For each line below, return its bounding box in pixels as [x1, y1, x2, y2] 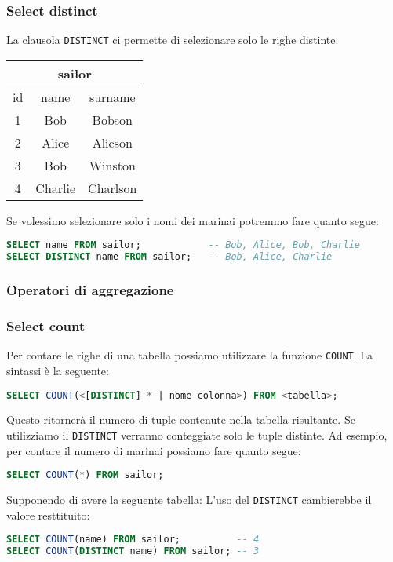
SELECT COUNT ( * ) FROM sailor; [6, 469, 164, 481]
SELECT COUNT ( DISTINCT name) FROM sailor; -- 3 [6, 546, 260, 557]
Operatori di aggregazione [6, 280, 174, 300]
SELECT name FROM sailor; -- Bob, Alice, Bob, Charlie [6, 239, 361, 251]
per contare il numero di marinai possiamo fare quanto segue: [6, 442, 301, 458]
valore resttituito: [6, 506, 90, 523]
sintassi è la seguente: [6, 362, 109, 378]
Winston [89, 155, 136, 174]
